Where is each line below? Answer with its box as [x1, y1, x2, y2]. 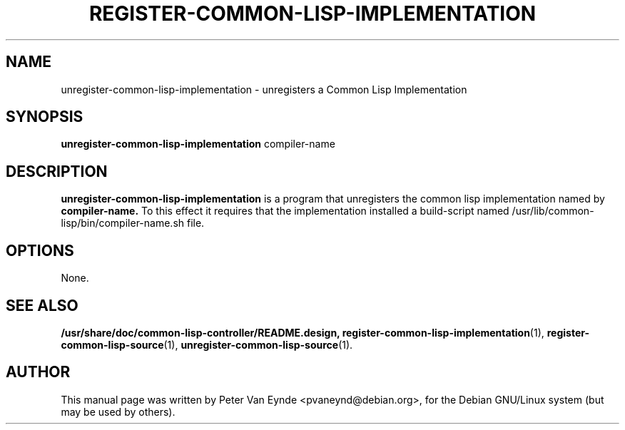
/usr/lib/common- [512, 205, 594, 217]
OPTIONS [6, 241, 74, 260]
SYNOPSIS [6, 108, 83, 126]
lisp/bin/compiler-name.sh [61, 217, 185, 230]
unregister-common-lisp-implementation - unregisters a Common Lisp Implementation [61, 83, 467, 96]
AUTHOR [6, 363, 71, 382]
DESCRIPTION [6, 162, 108, 180]
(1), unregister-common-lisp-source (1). [163, 338, 353, 351]
